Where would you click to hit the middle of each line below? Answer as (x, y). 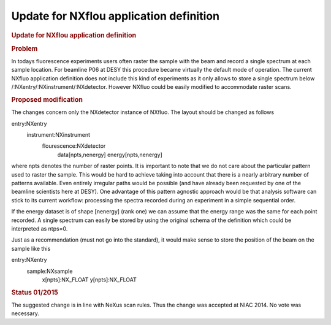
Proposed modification (47, 100)
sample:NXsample (50, 271)
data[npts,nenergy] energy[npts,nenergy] (110, 155)
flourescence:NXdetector (74, 146)
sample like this (31, 248)
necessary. (25, 313)
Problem (25, 48)
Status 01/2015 (35, 292)
